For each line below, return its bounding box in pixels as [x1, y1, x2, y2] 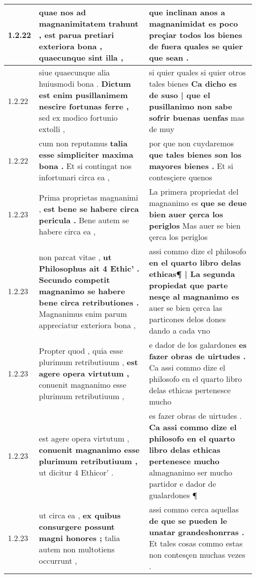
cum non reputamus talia [39, 137, 128, 149]
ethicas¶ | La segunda [149, 268, 235, 279]
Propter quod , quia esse [39, 344, 123, 356]
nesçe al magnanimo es [149, 291, 239, 302]
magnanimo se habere [39, 285, 125, 297]
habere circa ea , [39, 225, 96, 237]
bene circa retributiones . [39, 296, 139, 308]
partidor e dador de [149, 478, 216, 489]
